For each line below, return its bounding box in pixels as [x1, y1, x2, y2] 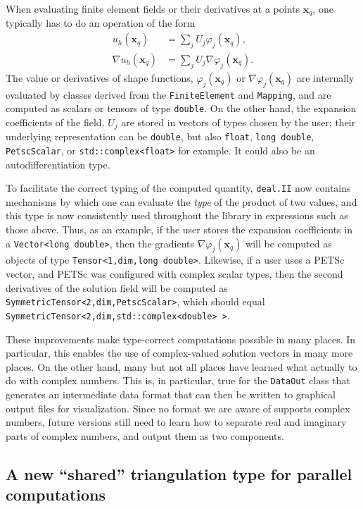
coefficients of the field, [6, 114, 105, 129]
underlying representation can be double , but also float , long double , [6, 129, 314, 144]
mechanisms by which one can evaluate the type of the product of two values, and [6, 194, 357, 209]
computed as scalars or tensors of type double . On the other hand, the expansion [6, 101, 357, 116]
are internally [296, 70, 355, 85]
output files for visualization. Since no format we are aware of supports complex [6, 400, 350, 415]
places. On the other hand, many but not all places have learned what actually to [6, 359, 357, 374]
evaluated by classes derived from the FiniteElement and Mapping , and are [6, 87, 331, 102]
